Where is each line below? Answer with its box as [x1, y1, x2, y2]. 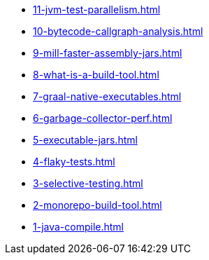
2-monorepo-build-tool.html [33, 199, 162, 211]
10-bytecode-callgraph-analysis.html [33, 25, 203, 37]
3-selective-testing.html [33, 177, 143, 189]
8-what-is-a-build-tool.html [33, 69, 159, 81]
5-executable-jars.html [33, 134, 138, 146]
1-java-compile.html [33, 221, 124, 233]
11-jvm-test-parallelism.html [33, 4, 161, 15]
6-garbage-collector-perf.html [33, 112, 173, 124]
